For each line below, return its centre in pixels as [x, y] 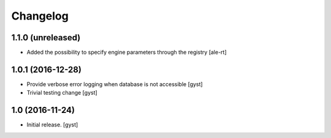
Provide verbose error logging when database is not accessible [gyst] [115, 84]
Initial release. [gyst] [52, 125]
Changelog [40, 16]
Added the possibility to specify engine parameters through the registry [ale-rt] [127, 53]
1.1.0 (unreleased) [46, 38]
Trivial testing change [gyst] [62, 93]
